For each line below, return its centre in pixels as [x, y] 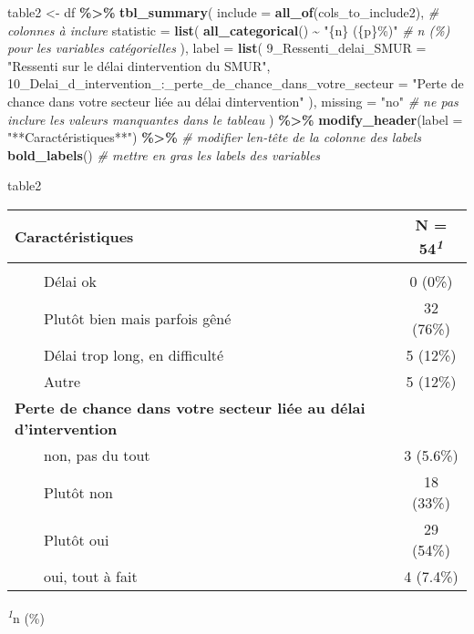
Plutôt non [78, 492]
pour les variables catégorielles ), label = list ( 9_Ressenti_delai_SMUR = [217, 48]
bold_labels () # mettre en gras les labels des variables [164, 154]
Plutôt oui [77, 539]
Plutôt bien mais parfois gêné [138, 318]
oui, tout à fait [91, 577]
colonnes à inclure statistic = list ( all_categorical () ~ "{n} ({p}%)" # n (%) [229, 30]
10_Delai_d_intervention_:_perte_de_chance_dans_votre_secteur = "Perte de [236, 83]
